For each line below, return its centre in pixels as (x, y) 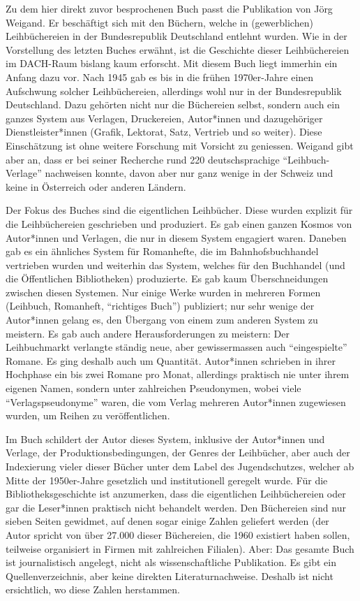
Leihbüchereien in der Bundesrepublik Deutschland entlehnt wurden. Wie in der (177, 36)
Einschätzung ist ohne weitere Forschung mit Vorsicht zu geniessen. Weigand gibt (180, 145)
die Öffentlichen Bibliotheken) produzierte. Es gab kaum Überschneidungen (167, 278)
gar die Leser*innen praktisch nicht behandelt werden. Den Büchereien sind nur (176, 507)
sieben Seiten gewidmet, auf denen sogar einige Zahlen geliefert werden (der (167, 521)
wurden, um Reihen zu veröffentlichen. (88, 415)
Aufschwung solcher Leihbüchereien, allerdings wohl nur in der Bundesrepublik (174, 90)
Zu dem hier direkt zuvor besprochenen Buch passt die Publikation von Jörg (169, 8)
